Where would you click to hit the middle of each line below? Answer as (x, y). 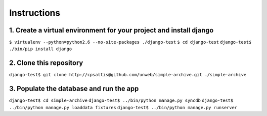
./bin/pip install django (41, 49)
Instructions (35, 13)
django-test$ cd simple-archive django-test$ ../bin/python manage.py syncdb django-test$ (121, 101)
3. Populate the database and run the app (74, 89)
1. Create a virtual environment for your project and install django (111, 30)
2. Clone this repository (46, 63)
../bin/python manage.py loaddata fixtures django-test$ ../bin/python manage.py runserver (123, 107)
